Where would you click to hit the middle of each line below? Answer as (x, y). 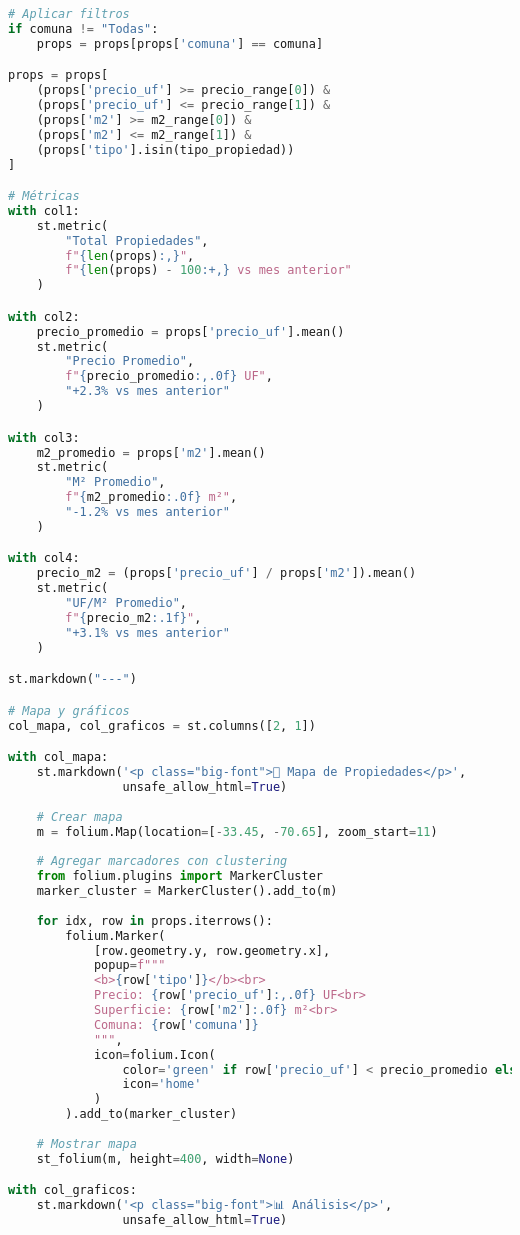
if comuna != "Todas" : (83, 28)
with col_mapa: (58, 757)
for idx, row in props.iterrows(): (154, 920)
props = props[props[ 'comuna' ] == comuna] (180, 43)
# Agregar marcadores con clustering (162, 861)
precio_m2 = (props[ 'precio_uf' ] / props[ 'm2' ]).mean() (226, 573)
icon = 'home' (162, 1084)
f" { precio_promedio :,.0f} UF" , (169, 376)
